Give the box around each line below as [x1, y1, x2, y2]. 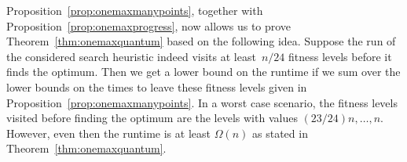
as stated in [251, 124, 308, 141]
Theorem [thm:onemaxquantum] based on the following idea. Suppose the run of [6, 33, 396, 49]
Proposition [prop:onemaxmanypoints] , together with [6, 2, 263, 18]
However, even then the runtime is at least [6, 124, 211, 141]
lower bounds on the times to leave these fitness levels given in [6, 78, 307, 95]
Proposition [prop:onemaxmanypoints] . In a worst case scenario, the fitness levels [6, 94, 398, 110]
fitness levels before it [288, 48, 392, 64]
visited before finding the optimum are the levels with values [6, 110, 298, 126]
